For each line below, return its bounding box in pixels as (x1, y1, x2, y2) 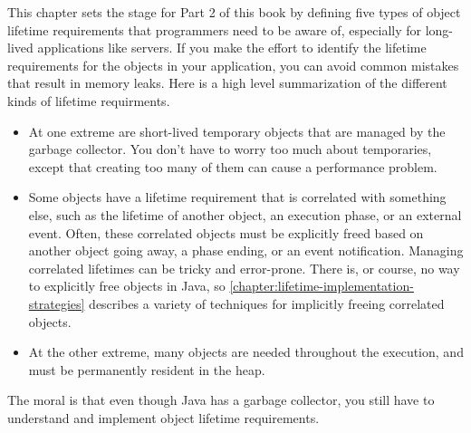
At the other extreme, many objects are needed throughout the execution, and (28, 342, 464, 361)
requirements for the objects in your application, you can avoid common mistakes (7, 55, 459, 74)
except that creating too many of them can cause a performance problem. (28, 157, 437, 176)
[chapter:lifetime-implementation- (229, 276, 414, 295)
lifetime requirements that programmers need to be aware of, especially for (7, 20, 422, 39)
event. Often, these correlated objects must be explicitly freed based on (28, 223, 424, 242)
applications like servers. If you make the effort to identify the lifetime (37, 38, 427, 57)
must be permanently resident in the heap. (28, 360, 265, 379)
